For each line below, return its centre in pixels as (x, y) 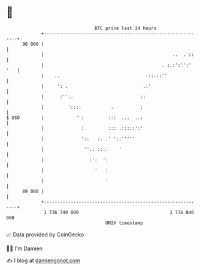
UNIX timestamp (124, 223)
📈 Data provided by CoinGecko (45, 235)
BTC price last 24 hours (126, 28)
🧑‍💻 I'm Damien (25, 248)
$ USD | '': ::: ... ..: (75, 118)
